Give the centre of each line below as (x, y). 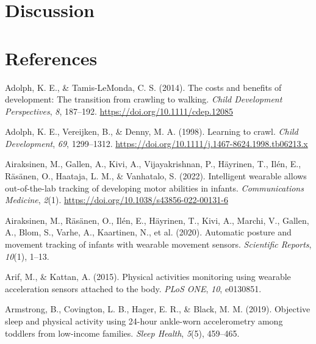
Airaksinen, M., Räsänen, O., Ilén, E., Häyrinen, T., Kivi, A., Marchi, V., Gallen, (157, 220)
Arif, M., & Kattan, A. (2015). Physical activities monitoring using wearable (148, 277)
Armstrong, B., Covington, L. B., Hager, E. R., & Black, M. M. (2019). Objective (158, 309)
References (51, 58)
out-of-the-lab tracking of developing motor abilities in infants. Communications (154, 188)
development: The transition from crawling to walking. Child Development (144, 99)
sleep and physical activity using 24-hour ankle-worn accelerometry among (144, 321)
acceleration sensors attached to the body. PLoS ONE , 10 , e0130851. (133, 288)
